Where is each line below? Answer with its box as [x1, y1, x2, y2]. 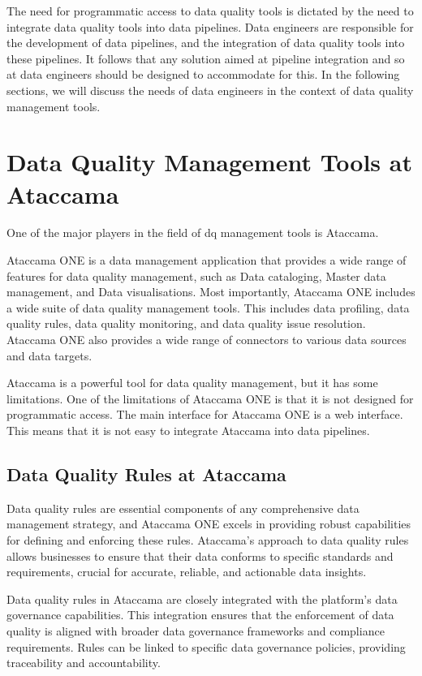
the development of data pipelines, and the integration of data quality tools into [6, 34, 405, 51]
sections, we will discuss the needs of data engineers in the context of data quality [6, 81, 414, 98]
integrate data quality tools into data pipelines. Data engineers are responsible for [6, 18, 414, 35]
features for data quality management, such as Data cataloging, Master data [6, 267, 386, 284]
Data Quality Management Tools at [6, 145, 412, 179]
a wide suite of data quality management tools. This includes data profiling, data [6, 299, 410, 316]
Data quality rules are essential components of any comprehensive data [6, 499, 360, 516]
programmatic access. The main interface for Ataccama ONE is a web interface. [6, 406, 403, 423]
